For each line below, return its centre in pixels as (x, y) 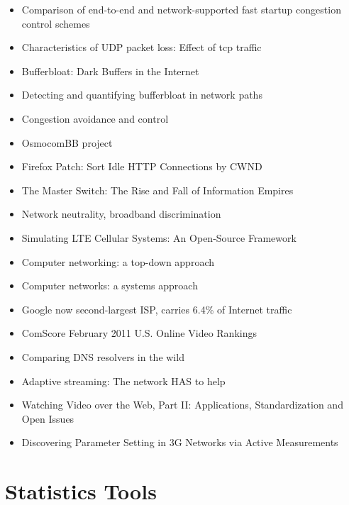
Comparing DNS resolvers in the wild (103, 356)
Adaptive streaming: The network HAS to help (123, 381)
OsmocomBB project (67, 142)
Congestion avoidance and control (95, 118)
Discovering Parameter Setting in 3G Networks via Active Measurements (180, 442)
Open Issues (48, 418)
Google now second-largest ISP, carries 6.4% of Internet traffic (157, 309)
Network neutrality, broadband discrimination (121, 214)
